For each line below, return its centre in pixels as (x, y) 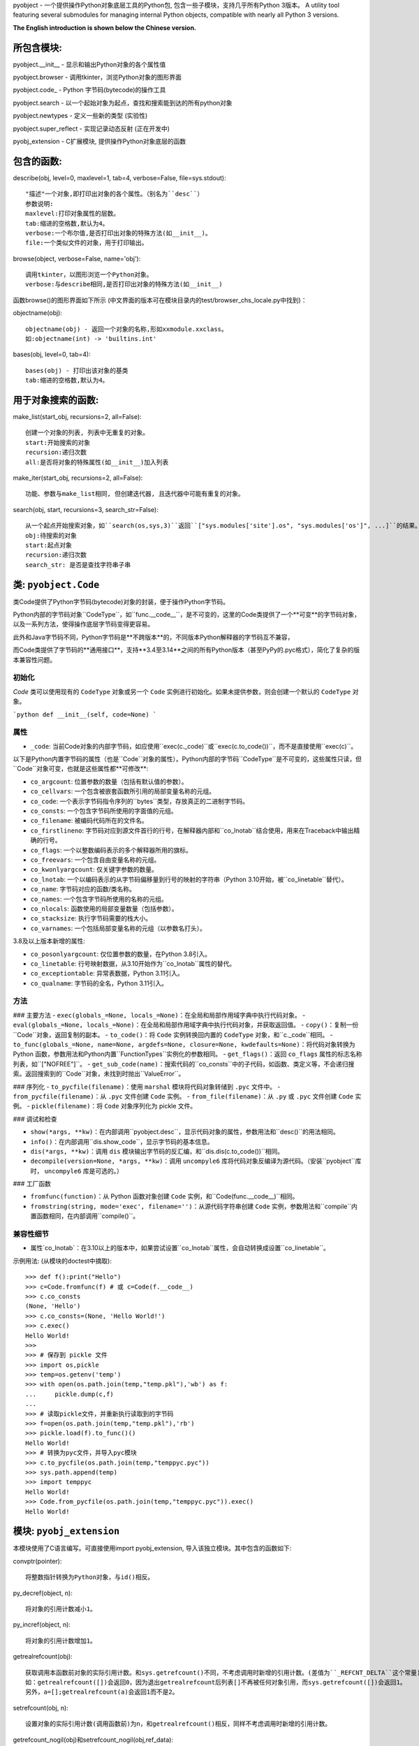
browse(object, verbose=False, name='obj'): (77, 258)
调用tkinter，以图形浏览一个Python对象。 (89, 275)
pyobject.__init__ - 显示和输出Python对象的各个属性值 (89, 64)
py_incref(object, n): (42, 1624)
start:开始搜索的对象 (58, 442)
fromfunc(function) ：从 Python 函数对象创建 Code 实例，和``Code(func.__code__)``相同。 (164, 1196)
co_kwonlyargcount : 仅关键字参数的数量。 (94, 870)
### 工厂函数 (32, 1184)
